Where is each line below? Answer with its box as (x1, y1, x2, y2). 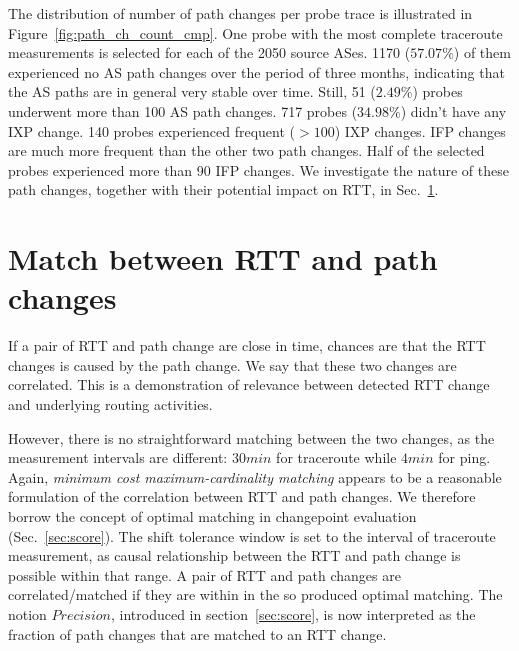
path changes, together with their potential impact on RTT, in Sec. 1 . (8, 179, 439, 200)
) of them (453, 42, 511, 63)
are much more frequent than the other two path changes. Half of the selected (8, 140, 485, 161)
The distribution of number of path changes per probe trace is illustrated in (8, 3, 473, 23)
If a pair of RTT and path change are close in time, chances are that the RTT (8, 335, 486, 356)
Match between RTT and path (8, 238, 438, 279)
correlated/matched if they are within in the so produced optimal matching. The (8, 584, 503, 605)
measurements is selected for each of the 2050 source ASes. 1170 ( (8, 42, 411, 63)
